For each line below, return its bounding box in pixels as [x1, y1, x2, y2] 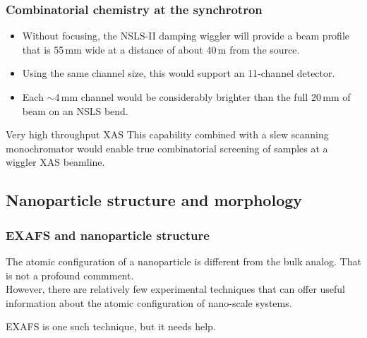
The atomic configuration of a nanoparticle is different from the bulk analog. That [6, 253, 361, 268]
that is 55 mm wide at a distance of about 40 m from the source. [22, 42, 300, 56]
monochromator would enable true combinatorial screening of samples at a [6, 140, 328, 155]
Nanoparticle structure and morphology [6, 189, 303, 211]
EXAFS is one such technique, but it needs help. [6, 319, 216, 334]
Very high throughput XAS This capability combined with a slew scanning [6, 127, 329, 142]
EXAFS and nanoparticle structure [6, 226, 210, 243]
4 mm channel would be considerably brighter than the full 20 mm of [54, 90, 351, 104]
